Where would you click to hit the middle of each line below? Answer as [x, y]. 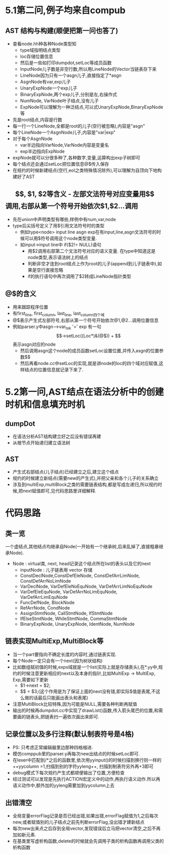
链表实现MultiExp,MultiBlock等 [54, 641]
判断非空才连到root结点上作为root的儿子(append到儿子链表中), [93, 263]
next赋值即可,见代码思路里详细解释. [60, 491]
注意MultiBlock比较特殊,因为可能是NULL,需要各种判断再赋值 [75, 704]
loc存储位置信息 [37, 56]
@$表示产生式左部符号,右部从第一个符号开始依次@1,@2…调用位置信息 [86, 320]
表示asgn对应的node [34, 344]
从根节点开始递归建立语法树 [41, 443]
